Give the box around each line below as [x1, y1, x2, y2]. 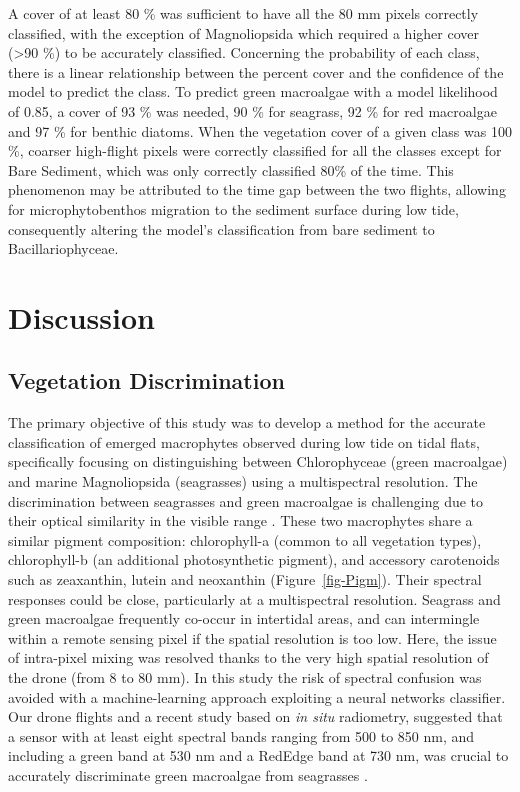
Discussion [8, 296, 155, 337]
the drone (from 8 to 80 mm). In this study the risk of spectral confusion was [8, 667, 482, 688]
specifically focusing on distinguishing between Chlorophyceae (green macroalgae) [8, 451, 508, 472]
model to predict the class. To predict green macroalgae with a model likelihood [8, 81, 498, 102]
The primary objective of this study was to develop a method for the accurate [8, 412, 486, 433]
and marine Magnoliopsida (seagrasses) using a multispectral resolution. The [8, 471, 478, 492]
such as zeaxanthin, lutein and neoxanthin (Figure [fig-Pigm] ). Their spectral [8, 569, 482, 590]
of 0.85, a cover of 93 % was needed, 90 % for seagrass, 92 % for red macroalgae [8, 100, 497, 121]
